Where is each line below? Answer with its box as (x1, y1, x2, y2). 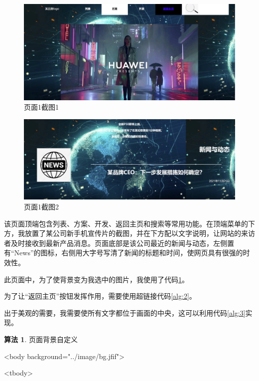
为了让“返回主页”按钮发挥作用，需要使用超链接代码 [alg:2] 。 (4, 291, 196, 301)
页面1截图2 (24, 201, 59, 211)
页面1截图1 (24, 102, 59, 112)
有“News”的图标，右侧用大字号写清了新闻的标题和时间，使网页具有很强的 (4, 247, 243, 258)
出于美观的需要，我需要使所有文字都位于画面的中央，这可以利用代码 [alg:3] (4, 307, 246, 318)
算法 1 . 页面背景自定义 (4, 334, 78, 344)
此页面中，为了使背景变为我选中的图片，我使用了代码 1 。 (4, 274, 189, 284)
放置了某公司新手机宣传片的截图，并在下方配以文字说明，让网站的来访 (24, 228, 255, 238)
